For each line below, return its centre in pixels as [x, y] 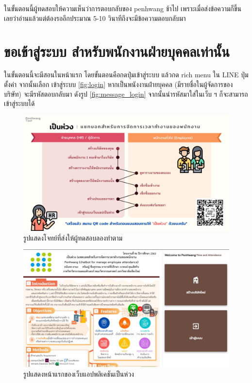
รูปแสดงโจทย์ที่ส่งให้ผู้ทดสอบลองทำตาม [73, 237]
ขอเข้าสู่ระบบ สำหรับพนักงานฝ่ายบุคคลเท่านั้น [117, 51]
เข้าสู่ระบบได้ [19, 103]
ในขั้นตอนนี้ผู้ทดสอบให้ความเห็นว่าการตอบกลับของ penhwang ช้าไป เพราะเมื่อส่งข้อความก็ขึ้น [123, 8]
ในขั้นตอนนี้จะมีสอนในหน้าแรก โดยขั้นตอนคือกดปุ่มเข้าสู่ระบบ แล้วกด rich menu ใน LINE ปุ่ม [126, 75]
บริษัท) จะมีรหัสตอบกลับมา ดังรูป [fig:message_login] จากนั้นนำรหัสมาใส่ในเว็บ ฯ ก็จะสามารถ [126, 94]
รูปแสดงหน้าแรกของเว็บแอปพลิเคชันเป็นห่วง [79, 374]
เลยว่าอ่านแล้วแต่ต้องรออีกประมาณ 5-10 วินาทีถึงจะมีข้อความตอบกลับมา [95, 18]
